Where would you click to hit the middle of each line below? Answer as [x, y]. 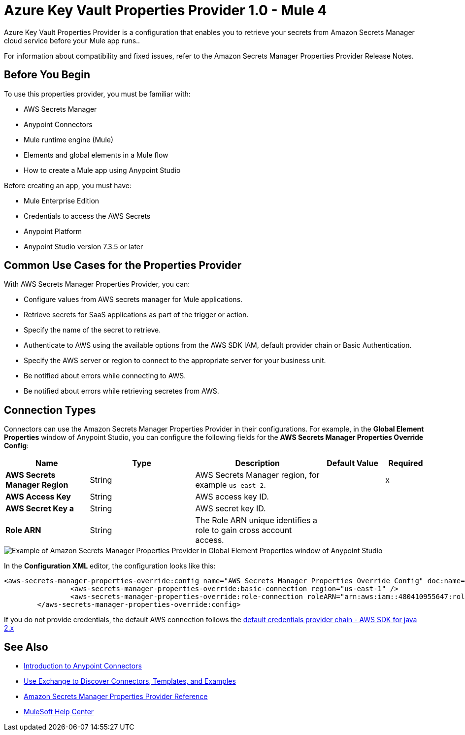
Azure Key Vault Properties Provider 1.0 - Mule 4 [166, 10]
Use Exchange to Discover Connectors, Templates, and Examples [130, 681]
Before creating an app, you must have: [68, 185]
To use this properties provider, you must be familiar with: [97, 94]
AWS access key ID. [232, 497]
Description [257, 463]
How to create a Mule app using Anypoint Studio [102, 170]
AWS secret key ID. [231, 509]
